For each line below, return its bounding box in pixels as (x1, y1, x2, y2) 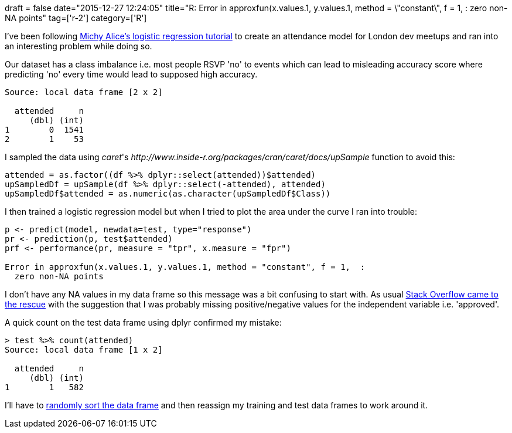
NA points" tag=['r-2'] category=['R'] (5, 13, 147, 23)
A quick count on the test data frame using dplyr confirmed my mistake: (5, 317, 282, 327)
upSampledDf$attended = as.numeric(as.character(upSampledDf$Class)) (5, 189, 331, 198)
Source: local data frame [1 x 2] (5, 345, 163, 354)
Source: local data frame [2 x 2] (5, 87, 163, 97)
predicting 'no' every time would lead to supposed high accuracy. (5, 69, 258, 79)
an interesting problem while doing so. (5, 41, 152, 51)
